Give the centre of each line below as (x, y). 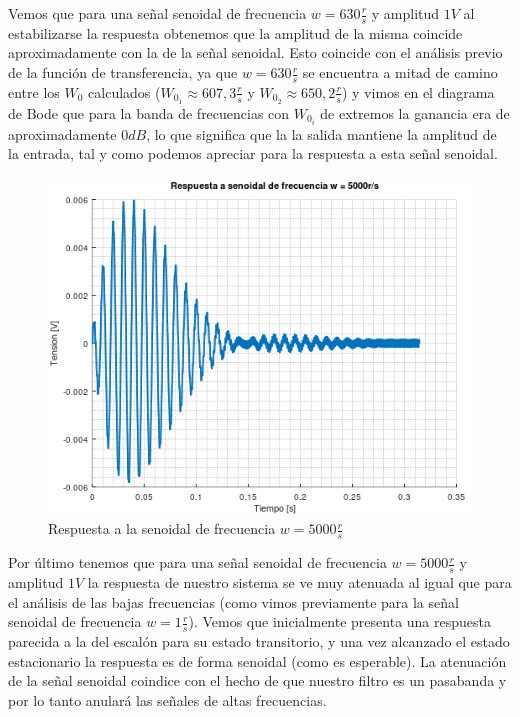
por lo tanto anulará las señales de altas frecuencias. (167, 699)
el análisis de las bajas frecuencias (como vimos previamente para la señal (233, 601)
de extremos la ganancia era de (415, 112)
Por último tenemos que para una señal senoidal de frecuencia (197, 562)
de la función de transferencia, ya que (123, 72)
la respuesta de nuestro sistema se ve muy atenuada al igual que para (299, 581)
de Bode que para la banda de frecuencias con (149, 112)
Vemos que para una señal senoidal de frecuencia (157, 13)
